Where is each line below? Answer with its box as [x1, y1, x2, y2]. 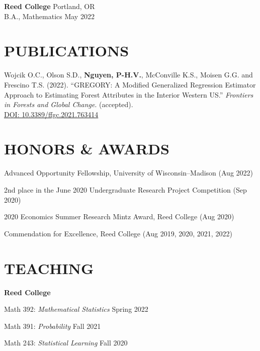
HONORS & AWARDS [4, 138, 169, 159]
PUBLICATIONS [4, 40, 129, 61]
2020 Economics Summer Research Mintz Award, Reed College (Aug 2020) [4, 211, 234, 222]
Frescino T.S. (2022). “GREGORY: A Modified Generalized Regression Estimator [4, 79, 256, 90]
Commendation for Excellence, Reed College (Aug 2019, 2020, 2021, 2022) [4, 228, 232, 238]
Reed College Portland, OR [4, 1, 95, 11]
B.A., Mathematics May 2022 [4, 11, 95, 21]
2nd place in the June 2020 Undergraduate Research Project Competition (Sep [4, 185, 247, 195]
